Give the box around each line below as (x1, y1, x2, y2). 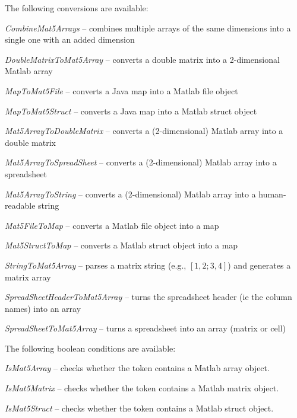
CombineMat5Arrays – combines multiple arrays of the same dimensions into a (5, 21, 291, 34)
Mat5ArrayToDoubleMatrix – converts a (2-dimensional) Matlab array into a (5, 125, 283, 137)
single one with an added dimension (5, 33, 135, 46)
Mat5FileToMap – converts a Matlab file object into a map (5, 219, 219, 231)
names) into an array (5, 302, 81, 314)
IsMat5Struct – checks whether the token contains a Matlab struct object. (5, 401, 274, 414)
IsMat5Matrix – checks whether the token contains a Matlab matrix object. (5, 382, 279, 394)
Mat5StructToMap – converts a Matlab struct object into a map (5, 239, 238, 251)
